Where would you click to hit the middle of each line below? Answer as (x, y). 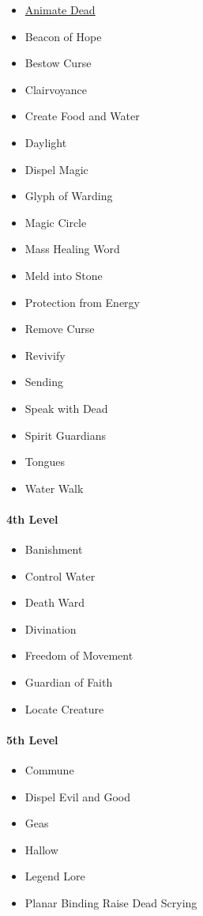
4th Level (32, 519)
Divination (51, 628)
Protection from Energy (82, 302)
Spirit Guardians (65, 435)
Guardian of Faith (69, 682)
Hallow (41, 849)
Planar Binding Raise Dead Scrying (111, 903)
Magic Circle (56, 222)
